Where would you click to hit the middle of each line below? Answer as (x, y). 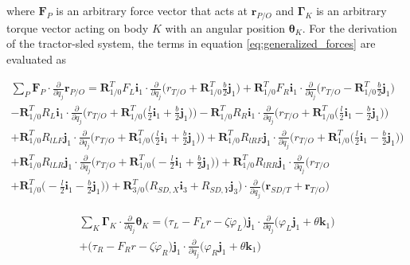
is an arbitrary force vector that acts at (152, 10)
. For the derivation (349, 27)
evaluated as (37, 58)
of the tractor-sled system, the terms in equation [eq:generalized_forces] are (191, 43)
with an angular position (225, 27)
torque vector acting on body (78, 27)
